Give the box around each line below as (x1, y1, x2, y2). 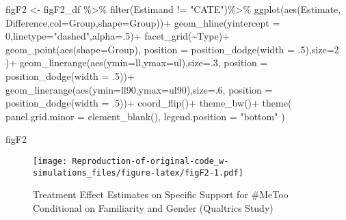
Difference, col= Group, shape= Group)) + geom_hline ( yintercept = (5, 15, 280, 29)
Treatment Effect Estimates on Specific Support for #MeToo (33, 187, 289, 202)
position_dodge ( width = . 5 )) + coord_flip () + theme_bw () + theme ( (5, 96, 292, 110)
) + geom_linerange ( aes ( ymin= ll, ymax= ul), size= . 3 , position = (5, 55, 268, 70)
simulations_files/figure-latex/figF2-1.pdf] (33, 167, 243, 178)
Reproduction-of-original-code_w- (72, 156, 229, 166)
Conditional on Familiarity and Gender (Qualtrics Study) (33, 200, 274, 215)
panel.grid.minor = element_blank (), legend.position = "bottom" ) (5, 109, 285, 123)
